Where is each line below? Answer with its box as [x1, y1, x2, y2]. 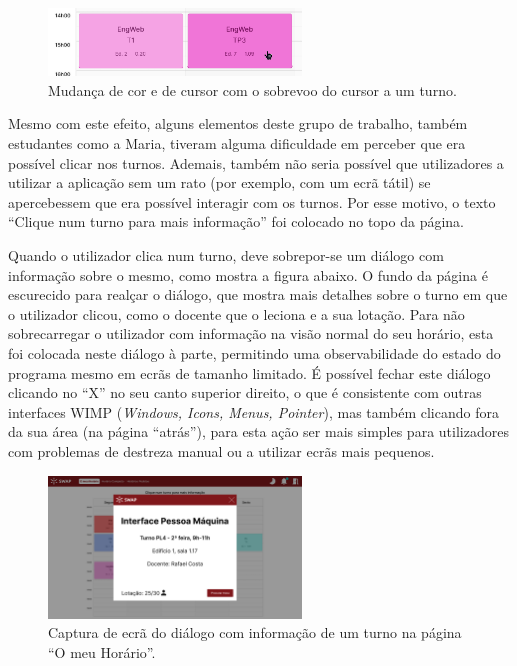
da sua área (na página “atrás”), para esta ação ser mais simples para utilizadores [8, 421, 509, 442]
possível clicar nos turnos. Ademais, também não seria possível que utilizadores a [8, 152, 504, 173]
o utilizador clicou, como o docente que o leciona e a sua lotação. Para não [8, 303, 465, 324]
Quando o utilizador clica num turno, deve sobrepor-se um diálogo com [8, 245, 444, 266]
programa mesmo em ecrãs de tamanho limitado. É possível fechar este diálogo [8, 362, 491, 383]
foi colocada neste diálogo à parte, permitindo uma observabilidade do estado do [8, 342, 501, 363]
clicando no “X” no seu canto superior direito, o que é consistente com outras [8, 382, 482, 403]
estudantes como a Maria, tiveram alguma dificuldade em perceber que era [8, 133, 466, 154]
